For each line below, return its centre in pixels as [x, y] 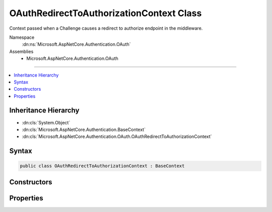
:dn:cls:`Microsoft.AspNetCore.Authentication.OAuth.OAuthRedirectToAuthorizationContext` [117, 136]
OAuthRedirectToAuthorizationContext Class [106, 13]
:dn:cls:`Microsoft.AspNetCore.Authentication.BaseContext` [84, 129]
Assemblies [21, 51]
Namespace [22, 37]
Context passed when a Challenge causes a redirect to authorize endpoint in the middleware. [106, 28]
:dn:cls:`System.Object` [46, 122]
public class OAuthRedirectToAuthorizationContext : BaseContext [102, 166]
